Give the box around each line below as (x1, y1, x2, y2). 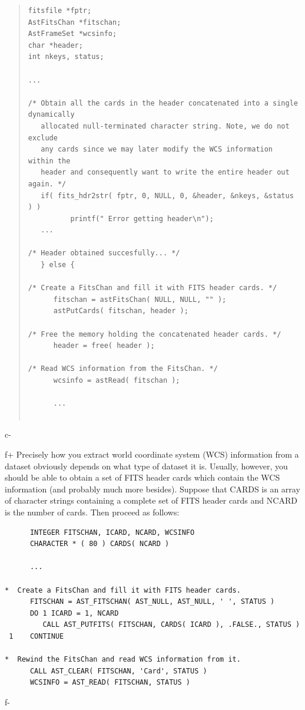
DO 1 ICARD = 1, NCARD (29, 609, 119, 617)
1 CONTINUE (9, 632, 64, 640)
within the (28, 156, 71, 165)
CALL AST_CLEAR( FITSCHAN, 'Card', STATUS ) (29, 666, 207, 675)
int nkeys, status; (28, 52, 104, 61)
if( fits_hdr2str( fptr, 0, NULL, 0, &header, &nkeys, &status (41, 191, 294, 200)
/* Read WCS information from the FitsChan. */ (28, 364, 218, 373)
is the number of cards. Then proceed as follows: (5, 505, 180, 518)
